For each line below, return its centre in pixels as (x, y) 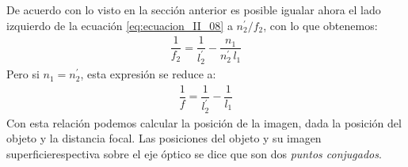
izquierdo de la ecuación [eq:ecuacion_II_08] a (120, 25)
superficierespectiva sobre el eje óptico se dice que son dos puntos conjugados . (194, 153)
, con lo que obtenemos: (320, 25)
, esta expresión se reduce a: (148, 74)
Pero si (23, 74)
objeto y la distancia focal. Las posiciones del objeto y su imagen (164, 138)
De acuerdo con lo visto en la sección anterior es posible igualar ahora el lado (194, 9)
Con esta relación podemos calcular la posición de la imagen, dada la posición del (204, 122)
